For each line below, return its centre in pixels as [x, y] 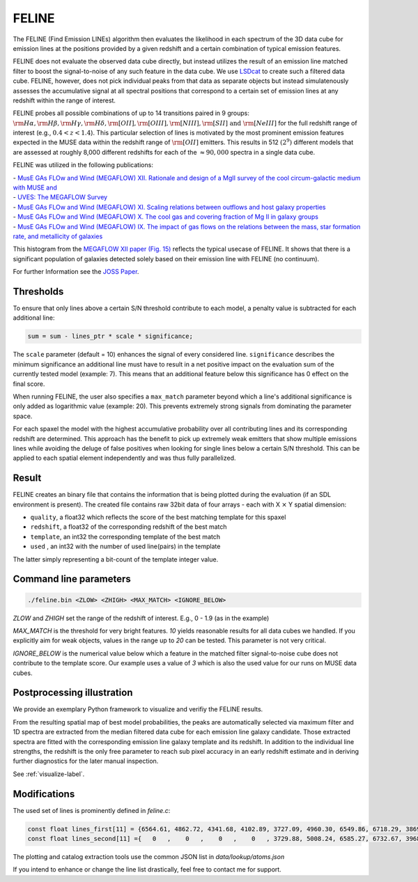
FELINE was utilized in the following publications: [83, 165]
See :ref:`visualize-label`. [49, 774]
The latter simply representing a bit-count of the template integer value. [116, 559]
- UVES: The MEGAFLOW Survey [60, 197]
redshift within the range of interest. [64, 100]
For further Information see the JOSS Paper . [76, 272]
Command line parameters [72, 579]
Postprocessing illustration [73, 693]
